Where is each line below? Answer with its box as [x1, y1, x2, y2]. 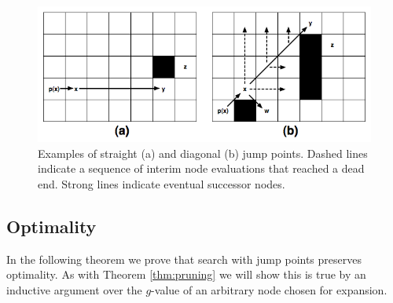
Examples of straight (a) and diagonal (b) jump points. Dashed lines [38, 144, 368, 161]
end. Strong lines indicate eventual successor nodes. [38, 175, 285, 192]
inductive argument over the [6, 281, 142, 298]
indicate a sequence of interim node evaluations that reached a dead [38, 160, 365, 177]
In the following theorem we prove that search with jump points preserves [6, 250, 362, 267]
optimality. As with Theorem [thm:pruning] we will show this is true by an [6, 266, 366, 283]
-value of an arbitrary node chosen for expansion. [151, 281, 387, 298]
